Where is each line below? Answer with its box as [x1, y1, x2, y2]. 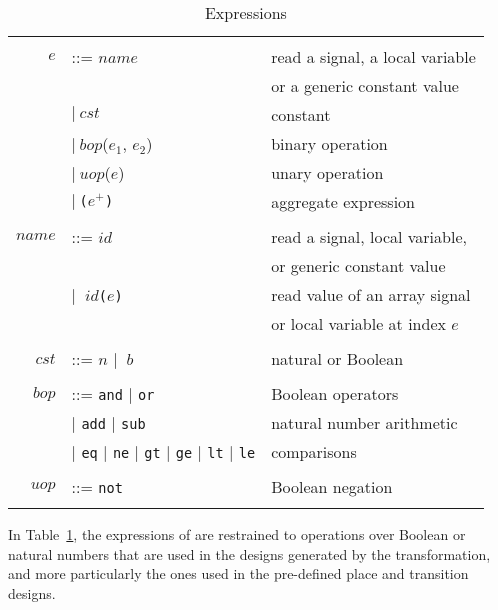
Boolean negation [271, 475, 393, 498]
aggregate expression [271, 190, 415, 213]
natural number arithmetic [271, 411, 458, 434]
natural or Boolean [271, 347, 404, 370]
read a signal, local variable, [271, 225, 467, 248]
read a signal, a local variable [271, 45, 476, 68]
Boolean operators [271, 382, 399, 405]
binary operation [271, 132, 388, 155]
